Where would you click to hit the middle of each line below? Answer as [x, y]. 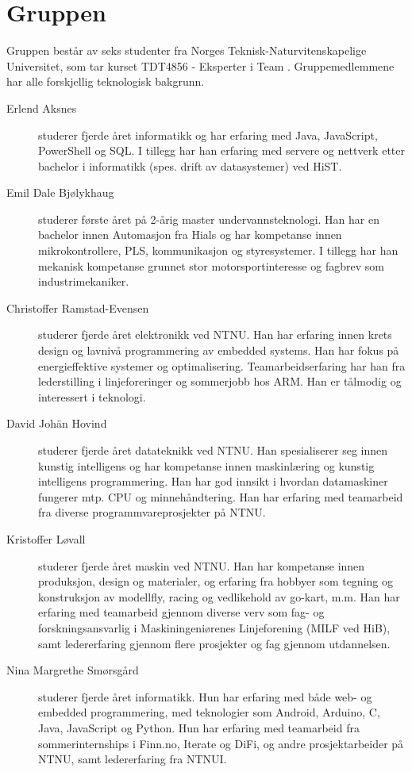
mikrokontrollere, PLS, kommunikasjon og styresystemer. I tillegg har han [218, 250]
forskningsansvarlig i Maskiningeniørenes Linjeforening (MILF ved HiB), [214, 627]
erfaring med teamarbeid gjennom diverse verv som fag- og [181, 612]
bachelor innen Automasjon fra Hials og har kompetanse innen [190, 234]
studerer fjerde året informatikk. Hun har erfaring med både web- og [205, 696]
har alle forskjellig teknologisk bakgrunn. [106, 81]
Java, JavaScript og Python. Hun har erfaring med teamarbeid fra [199, 727]
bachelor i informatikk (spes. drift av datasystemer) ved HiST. [190, 165]
